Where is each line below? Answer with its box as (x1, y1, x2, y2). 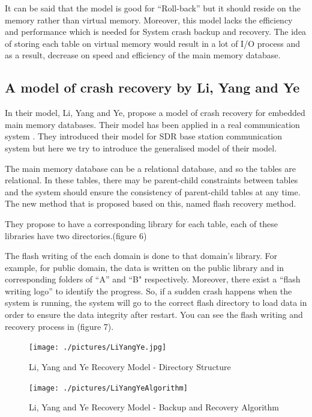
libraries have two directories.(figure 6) (5, 229, 147, 242)
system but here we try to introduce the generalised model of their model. (5, 141, 277, 154)
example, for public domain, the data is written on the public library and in (5, 261, 284, 273)
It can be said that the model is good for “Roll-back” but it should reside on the (5, 2, 301, 14)
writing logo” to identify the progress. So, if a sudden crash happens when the (5, 284, 292, 297)
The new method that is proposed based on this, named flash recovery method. (5, 197, 296, 210)
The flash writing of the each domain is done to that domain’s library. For (5, 249, 278, 262)
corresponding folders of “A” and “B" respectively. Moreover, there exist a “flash (5, 273, 301, 285)
